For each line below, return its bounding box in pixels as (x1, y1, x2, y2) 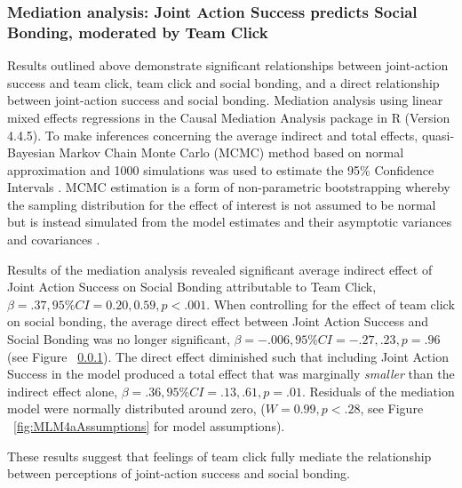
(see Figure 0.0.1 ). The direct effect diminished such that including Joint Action (7, 347, 449, 365)
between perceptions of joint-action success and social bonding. (7, 464, 350, 483)
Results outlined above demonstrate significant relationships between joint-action (7, 56, 449, 75)
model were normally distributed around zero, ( (7, 399, 266, 418)
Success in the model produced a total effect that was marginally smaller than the (7, 364, 455, 383)
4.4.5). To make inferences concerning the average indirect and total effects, (7, 125, 418, 144)
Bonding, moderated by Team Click (7, 20, 268, 43)
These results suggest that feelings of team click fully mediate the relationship (7, 446, 432, 465)
